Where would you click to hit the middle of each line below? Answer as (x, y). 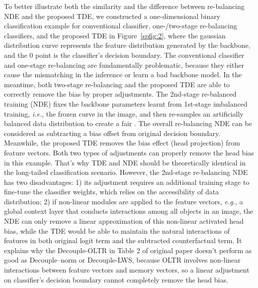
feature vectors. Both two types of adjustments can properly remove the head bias (129, 152)
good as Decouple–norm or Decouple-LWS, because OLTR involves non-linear (122, 260)
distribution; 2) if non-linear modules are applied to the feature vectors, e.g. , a (124, 201)
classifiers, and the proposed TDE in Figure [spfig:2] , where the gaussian (115, 35)
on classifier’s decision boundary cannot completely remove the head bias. (116, 279)
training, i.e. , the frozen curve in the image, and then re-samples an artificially (124, 113)
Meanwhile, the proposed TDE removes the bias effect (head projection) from (122, 143)
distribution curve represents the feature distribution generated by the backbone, (127, 45)
